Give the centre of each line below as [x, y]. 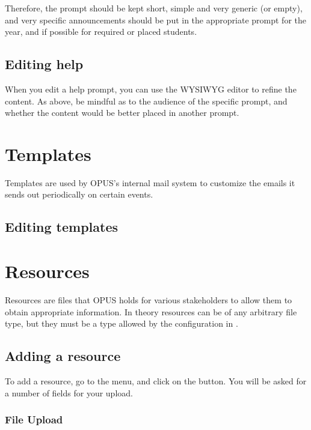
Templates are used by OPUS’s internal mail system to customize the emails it [150, 182]
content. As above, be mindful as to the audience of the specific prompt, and [146, 101]
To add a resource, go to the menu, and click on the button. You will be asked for [156, 380]
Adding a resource [63, 356]
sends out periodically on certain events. [79, 194]
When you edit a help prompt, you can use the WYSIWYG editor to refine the [151, 89]
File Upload [34, 419]
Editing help [44, 64]
